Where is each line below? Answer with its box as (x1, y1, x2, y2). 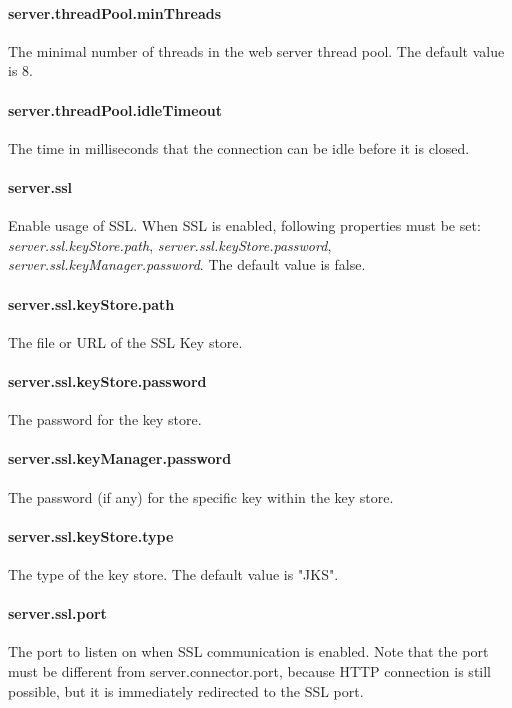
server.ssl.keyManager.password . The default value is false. (8, 254, 366, 275)
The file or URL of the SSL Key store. (8, 331, 243, 352)
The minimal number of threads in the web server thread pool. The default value (8, 40, 505, 61)
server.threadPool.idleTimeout (8, 99, 222, 120)
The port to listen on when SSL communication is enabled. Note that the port (8, 641, 489, 662)
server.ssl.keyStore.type (8, 525, 174, 546)
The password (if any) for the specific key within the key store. (8, 486, 394, 507)
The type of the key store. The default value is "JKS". (8, 563, 339, 584)
